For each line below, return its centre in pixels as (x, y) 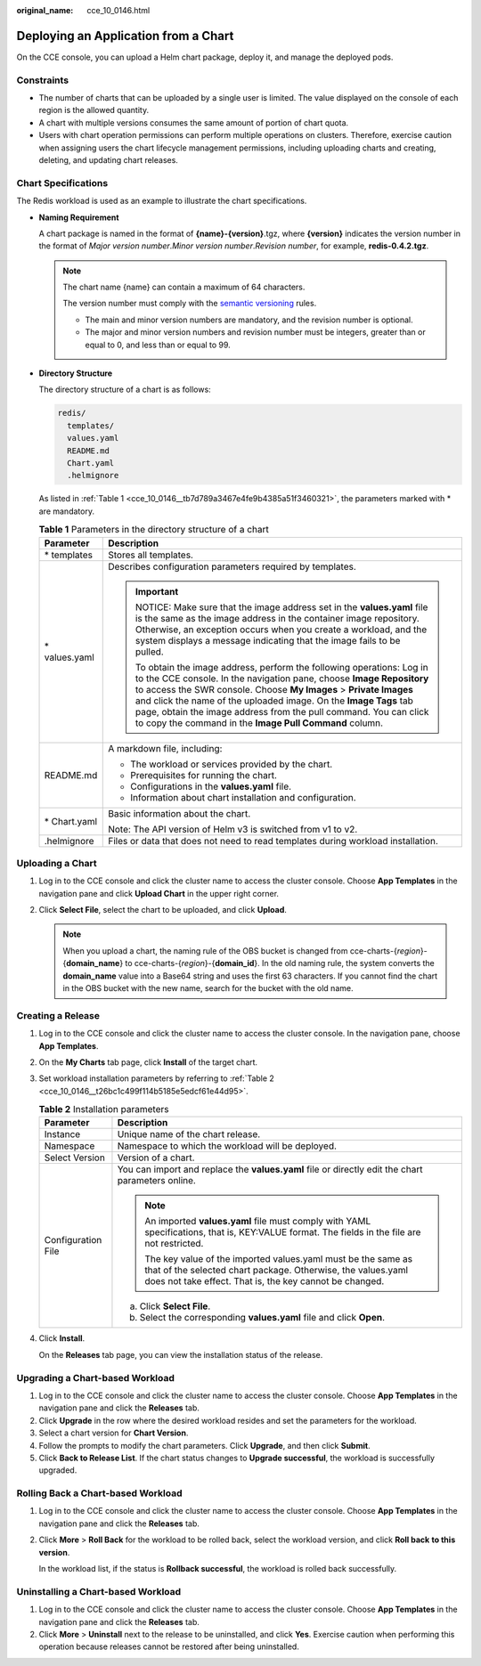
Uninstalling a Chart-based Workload (99, 1591)
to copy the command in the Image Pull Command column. (259, 723)
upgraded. (58, 1470)
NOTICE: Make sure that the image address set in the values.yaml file (281, 607)
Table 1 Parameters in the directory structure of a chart (154, 530)
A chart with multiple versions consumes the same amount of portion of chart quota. (194, 122)
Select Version (75, 1158)
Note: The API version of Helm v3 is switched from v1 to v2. (233, 829)
